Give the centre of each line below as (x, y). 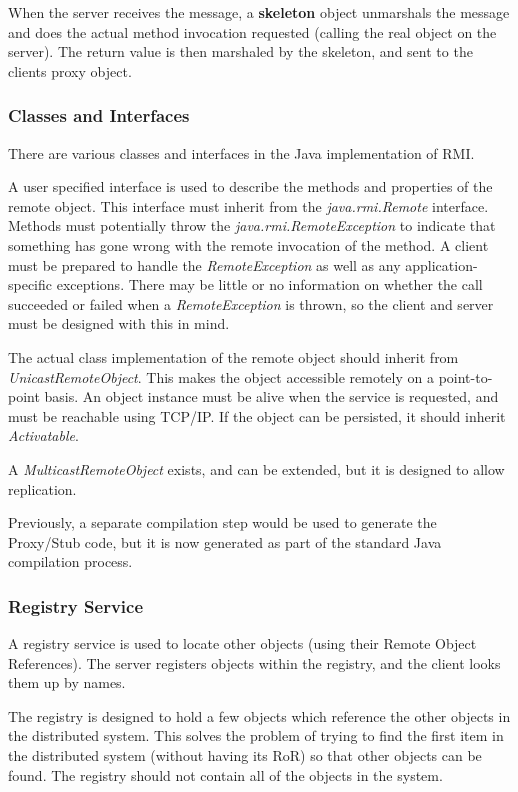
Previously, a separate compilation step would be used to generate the (222, 522)
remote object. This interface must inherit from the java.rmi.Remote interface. (248, 205)
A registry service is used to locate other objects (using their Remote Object (242, 643)
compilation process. (70, 561)
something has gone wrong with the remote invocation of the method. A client (248, 244)
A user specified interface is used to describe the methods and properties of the (250, 186)
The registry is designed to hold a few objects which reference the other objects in (259, 715)
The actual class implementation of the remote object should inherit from (233, 356)
